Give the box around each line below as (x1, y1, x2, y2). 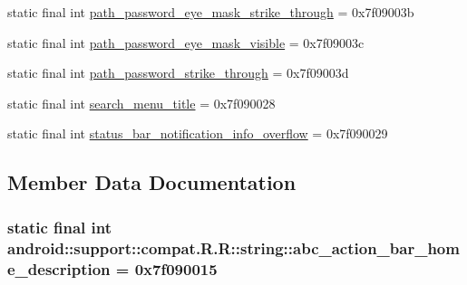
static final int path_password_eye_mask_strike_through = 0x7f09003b (7, 3, 414, 21)
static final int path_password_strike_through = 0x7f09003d (7, 63, 349, 82)
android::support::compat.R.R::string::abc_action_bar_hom (7, 236, 460, 259)
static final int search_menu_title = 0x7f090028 (7, 93, 276, 112)
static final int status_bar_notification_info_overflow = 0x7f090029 (7, 124, 388, 143)
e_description (7, 257, 111, 280)
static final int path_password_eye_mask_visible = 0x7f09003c (7, 33, 365, 52)
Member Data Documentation (7, 168, 297, 196)
